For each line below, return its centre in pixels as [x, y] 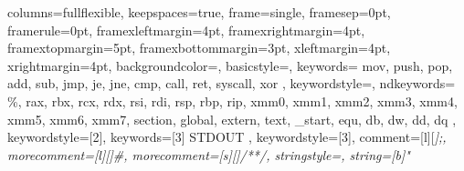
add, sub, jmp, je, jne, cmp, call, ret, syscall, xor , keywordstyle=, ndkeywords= [232, 83]
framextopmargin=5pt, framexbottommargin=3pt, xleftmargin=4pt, [199, 48]
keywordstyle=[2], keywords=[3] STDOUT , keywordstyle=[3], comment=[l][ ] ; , [227, 137]
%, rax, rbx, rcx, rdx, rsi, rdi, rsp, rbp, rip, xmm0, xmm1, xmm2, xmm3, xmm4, [232, 101]
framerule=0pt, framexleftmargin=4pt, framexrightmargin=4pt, [186, 30]
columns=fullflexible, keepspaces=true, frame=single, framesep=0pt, [199, 12]
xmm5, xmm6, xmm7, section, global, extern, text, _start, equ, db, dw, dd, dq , [232, 119]
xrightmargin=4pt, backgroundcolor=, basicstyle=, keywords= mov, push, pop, [230, 65]
